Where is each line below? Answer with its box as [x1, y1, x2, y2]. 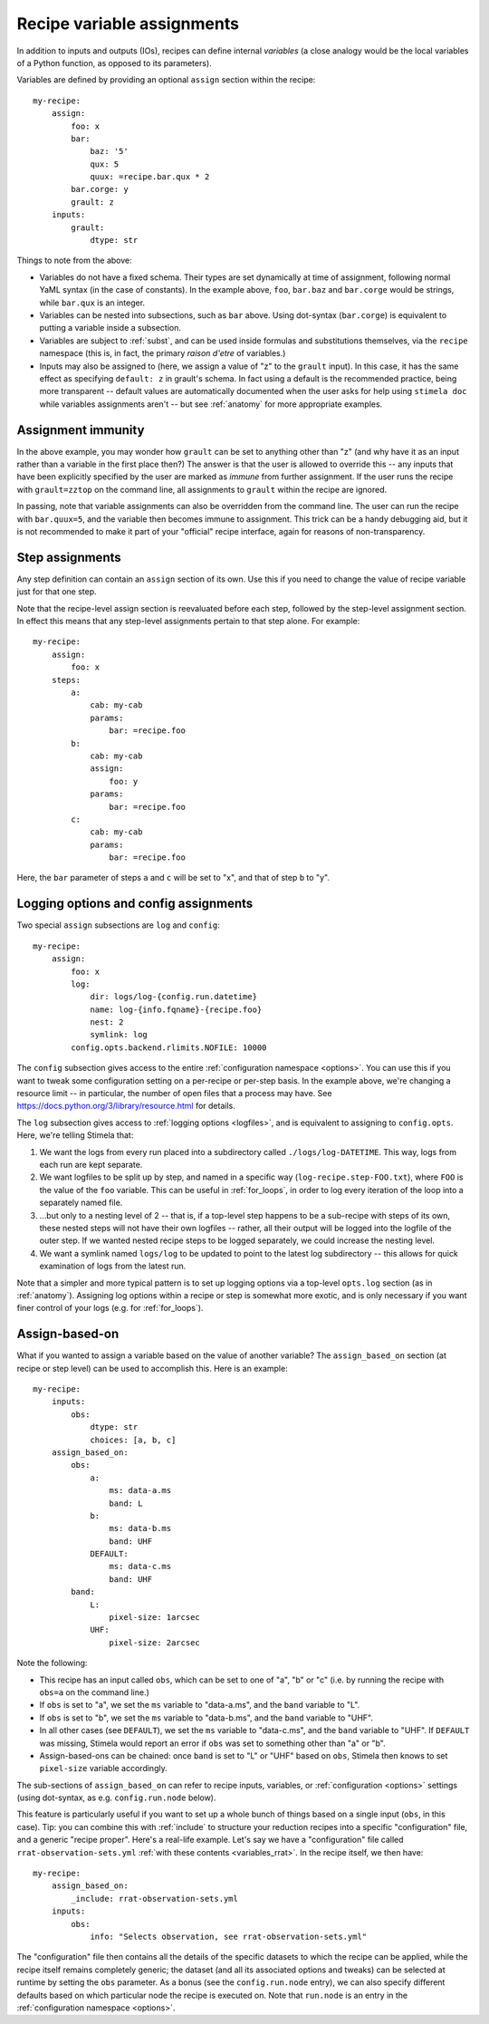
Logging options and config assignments [16, 896, 254, 911]
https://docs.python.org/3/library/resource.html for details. [16, 1101, 235, 1112]
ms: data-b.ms [109, 1523, 172, 1534]
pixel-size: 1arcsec [109, 1613, 201, 1623]
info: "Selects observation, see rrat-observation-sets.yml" [90, 1932, 368, 1942]
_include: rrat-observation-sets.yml [71, 1894, 239, 1904]
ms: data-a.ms [109, 1486, 172, 1496]
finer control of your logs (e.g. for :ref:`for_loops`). [16, 1303, 204, 1314]
